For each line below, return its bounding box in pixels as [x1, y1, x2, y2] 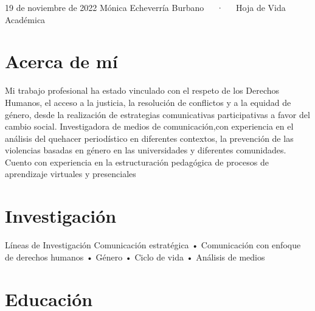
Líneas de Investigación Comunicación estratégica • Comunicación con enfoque [5, 239, 301, 251]
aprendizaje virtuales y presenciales [5, 167, 136, 180]
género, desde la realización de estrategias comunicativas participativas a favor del [5, 108, 310, 121]
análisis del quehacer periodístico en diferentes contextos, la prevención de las [5, 131, 294, 144]
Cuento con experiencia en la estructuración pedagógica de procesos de [5, 155, 269, 168]
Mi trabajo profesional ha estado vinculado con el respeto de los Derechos [5, 84, 280, 97]
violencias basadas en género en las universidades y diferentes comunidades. [5, 144, 286, 156]
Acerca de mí [5, 49, 118, 74]
